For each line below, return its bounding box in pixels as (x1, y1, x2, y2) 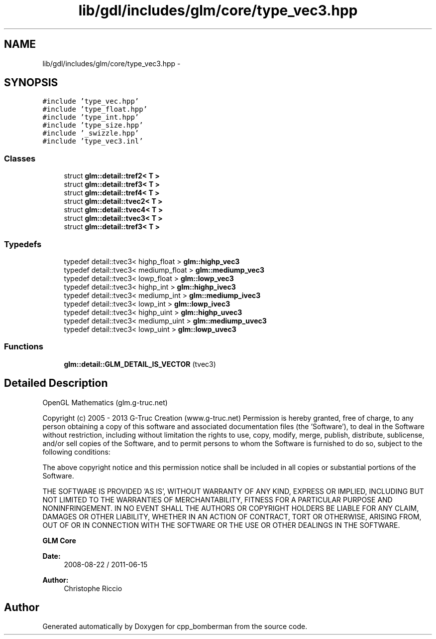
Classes (4, 153, 36, 163)
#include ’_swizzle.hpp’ (42, 129, 139, 138)
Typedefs (4, 239, 42, 249)
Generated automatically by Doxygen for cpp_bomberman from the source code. (42, 622, 308, 631)
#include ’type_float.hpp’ (42, 105, 148, 114)
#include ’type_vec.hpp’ (42, 97, 139, 106)
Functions (4, 341, 43, 352)
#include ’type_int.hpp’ (42, 113, 139, 122)
